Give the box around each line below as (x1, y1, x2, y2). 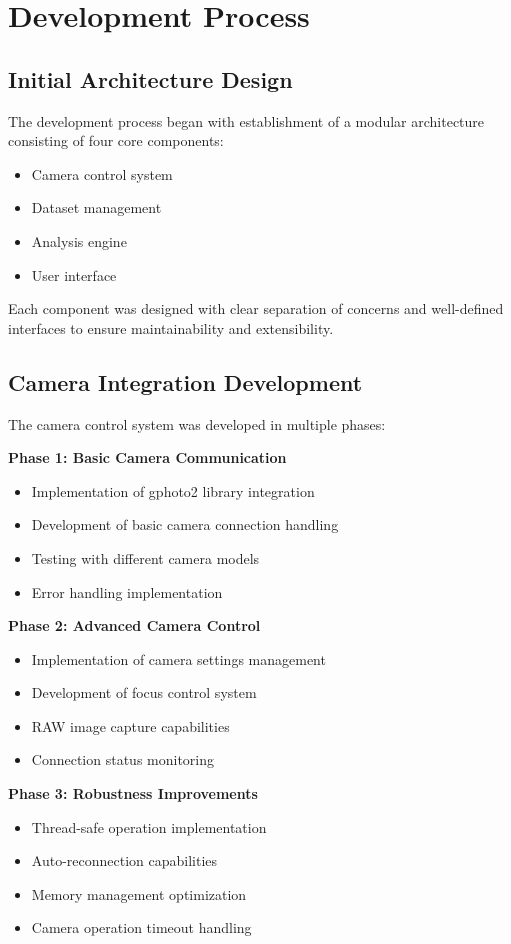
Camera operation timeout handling (31, 917, 252, 938)
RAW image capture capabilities (31, 715, 230, 736)
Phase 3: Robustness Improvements (8, 783, 258, 804)
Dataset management (31, 197, 162, 218)
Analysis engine (31, 230, 127, 251)
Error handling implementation (31, 581, 223, 602)
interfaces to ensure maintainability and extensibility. (8, 317, 334, 338)
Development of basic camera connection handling (31, 514, 339, 535)
